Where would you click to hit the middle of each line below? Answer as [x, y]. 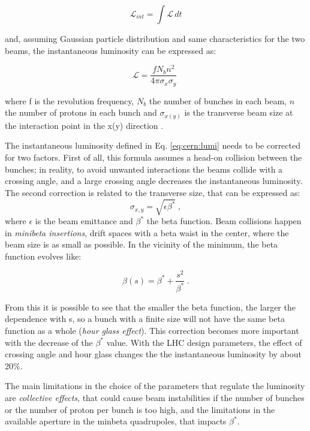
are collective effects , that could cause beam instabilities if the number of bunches [155, 398]
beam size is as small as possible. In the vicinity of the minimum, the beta [142, 244]
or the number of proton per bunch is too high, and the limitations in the [140, 409]
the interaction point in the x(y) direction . [84, 125]
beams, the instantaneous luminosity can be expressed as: [111, 50]
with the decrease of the [49, 342]
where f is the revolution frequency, [70, 100]
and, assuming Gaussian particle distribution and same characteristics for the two [155, 38]
